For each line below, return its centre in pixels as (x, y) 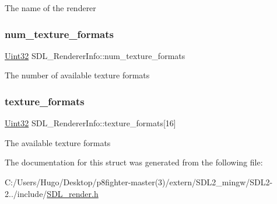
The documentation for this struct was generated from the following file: (134, 162)
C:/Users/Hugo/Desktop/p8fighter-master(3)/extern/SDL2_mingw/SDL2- (139, 182)
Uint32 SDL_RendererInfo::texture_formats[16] (90, 123)
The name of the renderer (50, 8)
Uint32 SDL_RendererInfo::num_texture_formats (95, 55)
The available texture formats (58, 142)
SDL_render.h (73, 193)
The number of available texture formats (77, 75)
